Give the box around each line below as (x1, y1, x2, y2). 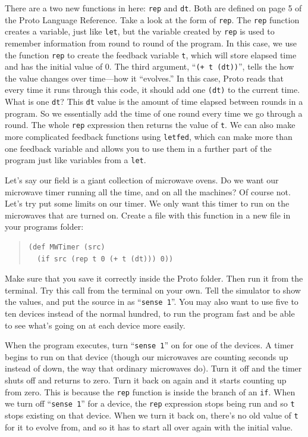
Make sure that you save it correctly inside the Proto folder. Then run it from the (5, 272, 303, 285)
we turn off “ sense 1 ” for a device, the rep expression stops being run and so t (5, 397, 295, 410)
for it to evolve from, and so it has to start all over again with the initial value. (5, 420, 293, 433)
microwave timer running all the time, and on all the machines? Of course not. (5, 185, 291, 198)
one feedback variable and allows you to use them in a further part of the (5, 142, 272, 154)
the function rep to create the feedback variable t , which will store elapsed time (5, 48, 297, 61)
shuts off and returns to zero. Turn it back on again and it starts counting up (5, 373, 287, 386)
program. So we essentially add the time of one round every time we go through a (5, 107, 303, 119)
